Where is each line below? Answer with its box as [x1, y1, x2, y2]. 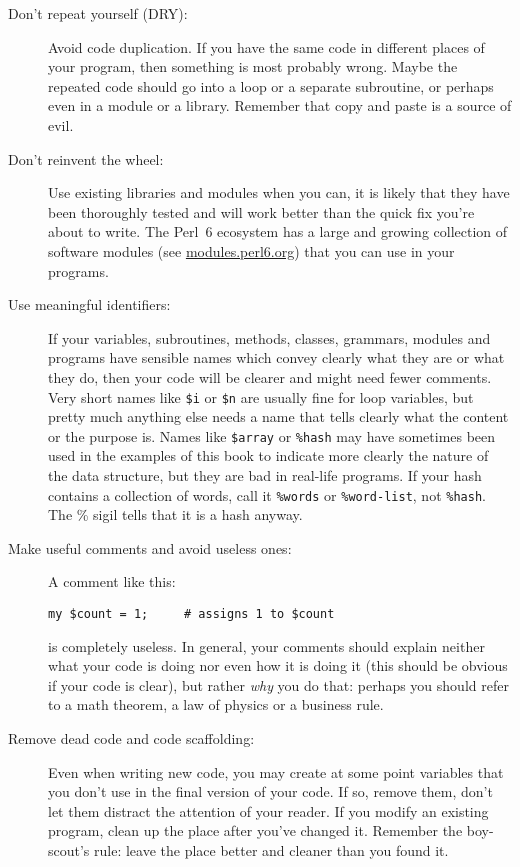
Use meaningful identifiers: [8, 294, 171, 315]
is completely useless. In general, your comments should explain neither [48, 635, 485, 656]
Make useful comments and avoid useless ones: [8, 537, 292, 558]
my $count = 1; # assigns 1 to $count [48, 607, 335, 622]
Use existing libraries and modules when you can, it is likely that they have [48, 182, 510, 203]
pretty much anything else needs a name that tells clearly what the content [48, 406, 509, 427]
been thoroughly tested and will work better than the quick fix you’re [48, 201, 475, 222]
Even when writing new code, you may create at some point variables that [48, 761, 504, 782]
